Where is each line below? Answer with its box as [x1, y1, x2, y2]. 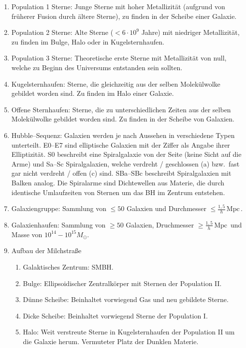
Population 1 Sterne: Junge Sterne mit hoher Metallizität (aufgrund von [11, 1, 225, 11]
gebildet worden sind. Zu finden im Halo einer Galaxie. [11, 88, 174, 98]
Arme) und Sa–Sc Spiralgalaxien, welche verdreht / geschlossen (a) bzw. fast [11, 158, 240, 168]
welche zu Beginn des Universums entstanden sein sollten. [11, 62, 183, 72]
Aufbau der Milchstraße [11, 245, 82, 256]
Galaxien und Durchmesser [126, 203, 206, 213]
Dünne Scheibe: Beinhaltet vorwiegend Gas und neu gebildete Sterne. [23, 294, 229, 304]
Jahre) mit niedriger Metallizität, [141, 27, 240, 37]
